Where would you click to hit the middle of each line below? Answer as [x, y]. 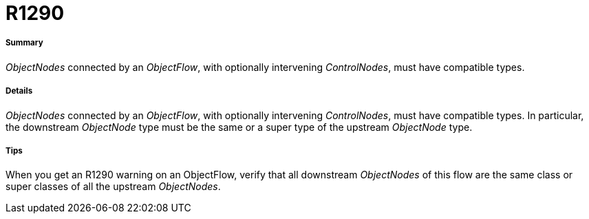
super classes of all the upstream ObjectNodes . [113, 187]
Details [19, 91]
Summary [24, 43]
